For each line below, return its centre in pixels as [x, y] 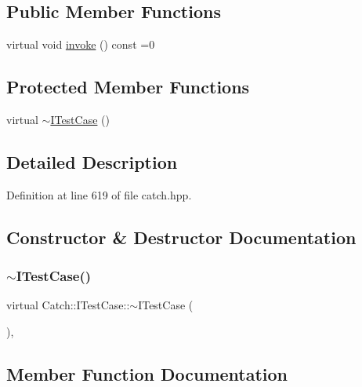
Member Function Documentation [147, 373]
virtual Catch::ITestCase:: [68, 305]
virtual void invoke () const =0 [81, 44]
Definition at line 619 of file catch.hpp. [99, 194]
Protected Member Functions [128, 87]
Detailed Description [92, 161]
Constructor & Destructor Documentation [181, 237]
